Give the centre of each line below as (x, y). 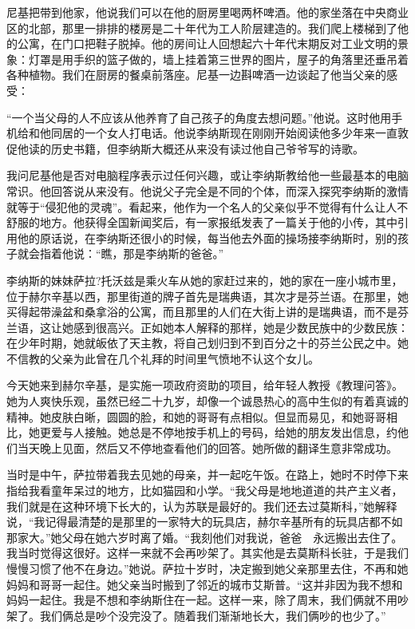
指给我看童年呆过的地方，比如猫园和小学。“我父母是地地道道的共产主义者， (205, 491)
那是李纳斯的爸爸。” (174, 253)
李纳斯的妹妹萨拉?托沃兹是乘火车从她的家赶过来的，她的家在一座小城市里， (205, 280)
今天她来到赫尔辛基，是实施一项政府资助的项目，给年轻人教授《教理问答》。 (205, 385)
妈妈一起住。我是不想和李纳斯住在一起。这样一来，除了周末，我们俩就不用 (202, 600)
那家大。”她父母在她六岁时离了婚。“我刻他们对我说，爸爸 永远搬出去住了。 (205, 537)
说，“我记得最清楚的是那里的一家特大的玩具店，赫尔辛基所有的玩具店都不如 (205, 522)
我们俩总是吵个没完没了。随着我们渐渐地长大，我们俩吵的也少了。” (213, 615)
